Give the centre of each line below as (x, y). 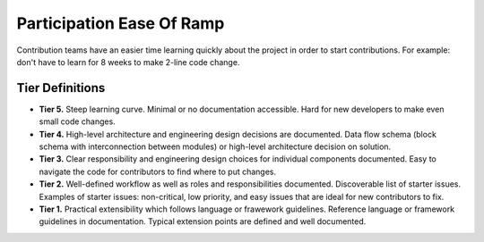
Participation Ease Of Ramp (121, 23)
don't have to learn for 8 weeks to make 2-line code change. (128, 62)
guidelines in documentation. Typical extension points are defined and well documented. (203, 221)
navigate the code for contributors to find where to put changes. (158, 171)
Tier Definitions (61, 88)
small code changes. (77, 121)
